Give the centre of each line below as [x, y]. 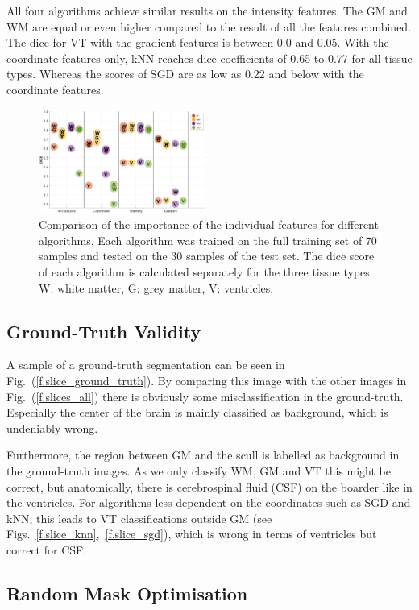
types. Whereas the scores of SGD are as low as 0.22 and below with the [185, 74]
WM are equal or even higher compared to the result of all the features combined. [209, 26]
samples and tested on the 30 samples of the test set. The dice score [207, 256]
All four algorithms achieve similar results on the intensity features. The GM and [207, 10]
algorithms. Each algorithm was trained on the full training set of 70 [208, 240]
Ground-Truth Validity [104, 331]
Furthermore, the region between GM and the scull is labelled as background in [203, 455]
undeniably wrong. [52, 427]
